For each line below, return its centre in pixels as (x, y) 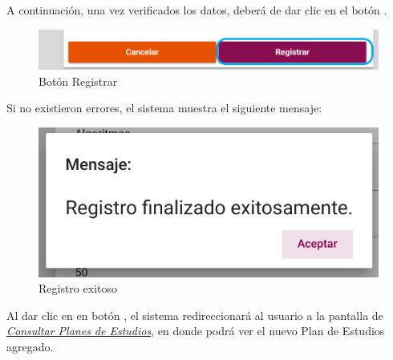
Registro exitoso (78, 288)
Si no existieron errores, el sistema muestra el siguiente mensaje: (164, 108)
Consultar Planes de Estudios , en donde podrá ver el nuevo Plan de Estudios (196, 331)
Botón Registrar (78, 81)
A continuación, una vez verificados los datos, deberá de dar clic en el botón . (197, 10)
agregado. (30, 346)
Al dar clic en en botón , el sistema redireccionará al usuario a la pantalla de (195, 315)
